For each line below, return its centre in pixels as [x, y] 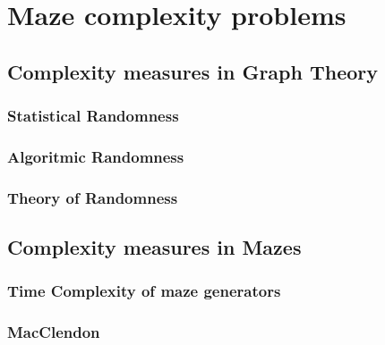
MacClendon [54, 332]
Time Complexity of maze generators [144, 291]
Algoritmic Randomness [96, 156]
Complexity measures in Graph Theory [193, 71]
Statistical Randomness [93, 116]
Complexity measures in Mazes [154, 247]
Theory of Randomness [93, 197]
